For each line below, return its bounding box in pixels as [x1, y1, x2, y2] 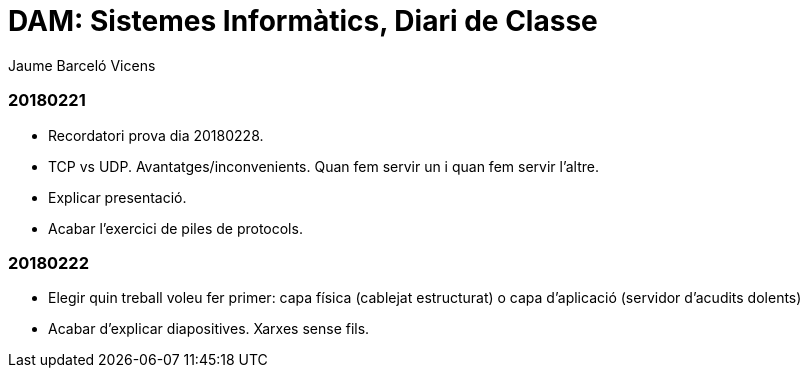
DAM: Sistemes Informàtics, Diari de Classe [8, 4, 598, 38]
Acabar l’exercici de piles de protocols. [48, 219, 303, 237]
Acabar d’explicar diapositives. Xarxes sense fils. [48, 320, 370, 338]
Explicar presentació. [48, 188, 187, 206]
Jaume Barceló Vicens [8, 56, 156, 74]
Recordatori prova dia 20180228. [48, 126, 264, 144]
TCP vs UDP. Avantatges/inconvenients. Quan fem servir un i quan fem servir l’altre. [48, 157, 600, 175]
